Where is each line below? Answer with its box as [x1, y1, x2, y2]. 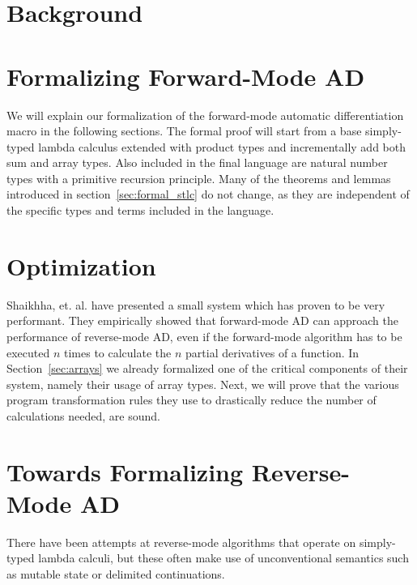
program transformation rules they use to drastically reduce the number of [6, 391, 377, 408]
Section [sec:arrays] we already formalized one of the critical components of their [6, 360, 408, 377]
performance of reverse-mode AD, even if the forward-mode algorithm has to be [6, 327, 402, 344]
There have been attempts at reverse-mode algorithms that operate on [6, 533, 356, 550]
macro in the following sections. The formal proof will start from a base [6, 122, 362, 139]
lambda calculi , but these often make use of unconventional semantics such [38, 549, 409, 566]
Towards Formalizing [6, 455, 244, 488]
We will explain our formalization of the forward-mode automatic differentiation [6, 106, 404, 123]
